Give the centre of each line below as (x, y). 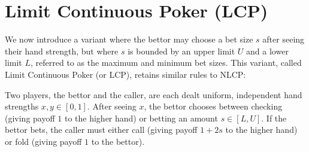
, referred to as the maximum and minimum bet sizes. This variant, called (166, 63)
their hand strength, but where (62, 51)
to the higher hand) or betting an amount (141, 118)
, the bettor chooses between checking (213, 106)
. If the (274, 118)
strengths (22, 106)
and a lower (267, 51)
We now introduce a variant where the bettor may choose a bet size (129, 39)
